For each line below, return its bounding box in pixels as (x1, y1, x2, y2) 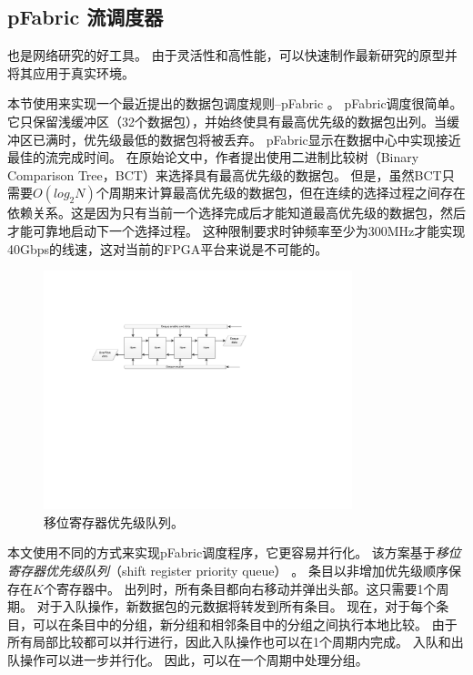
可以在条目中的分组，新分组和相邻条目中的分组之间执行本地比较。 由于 (32, 614, 458, 633)
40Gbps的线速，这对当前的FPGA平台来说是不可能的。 (7, 239, 328, 258)
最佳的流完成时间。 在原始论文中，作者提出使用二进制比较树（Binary (7, 148, 419, 167)
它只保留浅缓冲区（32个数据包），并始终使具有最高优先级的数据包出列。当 (7, 111, 447, 130)
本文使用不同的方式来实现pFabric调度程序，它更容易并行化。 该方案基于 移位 (7, 543, 461, 562)
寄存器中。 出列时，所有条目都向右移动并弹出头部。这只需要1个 (55, 578, 437, 598)
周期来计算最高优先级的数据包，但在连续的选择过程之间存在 (108, 183, 466, 202)
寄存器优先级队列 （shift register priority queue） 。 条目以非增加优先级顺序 (7, 560, 448, 579)
